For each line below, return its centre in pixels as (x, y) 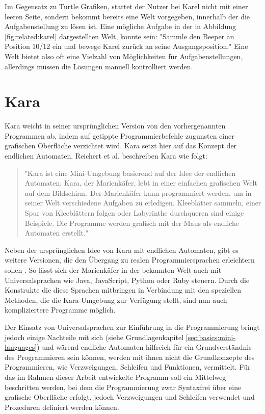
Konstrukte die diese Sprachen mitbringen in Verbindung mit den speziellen (123, 290)
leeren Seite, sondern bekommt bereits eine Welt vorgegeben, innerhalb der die (127, 16)
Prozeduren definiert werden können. (62, 407)
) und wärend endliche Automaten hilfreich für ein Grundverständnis (144, 347)
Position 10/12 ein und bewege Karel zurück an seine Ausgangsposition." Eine (126, 46)
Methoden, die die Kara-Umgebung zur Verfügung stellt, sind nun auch (116, 300)
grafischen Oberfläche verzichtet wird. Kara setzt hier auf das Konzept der (121, 146)
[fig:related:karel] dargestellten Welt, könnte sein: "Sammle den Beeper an (120, 36)
